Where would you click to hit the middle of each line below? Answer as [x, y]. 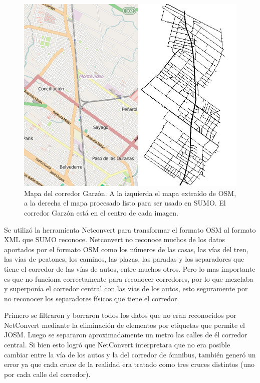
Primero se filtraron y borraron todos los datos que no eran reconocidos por [120, 315]
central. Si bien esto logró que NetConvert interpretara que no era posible [117, 345]
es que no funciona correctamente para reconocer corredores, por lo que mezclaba [129, 278]
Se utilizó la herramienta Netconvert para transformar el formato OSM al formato [130, 229]
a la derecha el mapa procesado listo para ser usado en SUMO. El [125, 203]
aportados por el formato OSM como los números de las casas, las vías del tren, [126, 249]
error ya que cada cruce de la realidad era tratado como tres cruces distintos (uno [129, 364]
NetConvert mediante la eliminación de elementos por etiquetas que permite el [124, 325]
